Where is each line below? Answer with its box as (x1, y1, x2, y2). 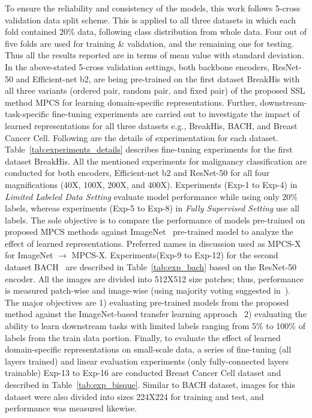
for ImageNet (5, 249, 53, 261)
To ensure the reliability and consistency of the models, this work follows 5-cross (5, 2, 301, 14)
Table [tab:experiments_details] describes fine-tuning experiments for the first (5, 143, 293, 156)
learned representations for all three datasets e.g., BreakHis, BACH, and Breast (5, 119, 298, 132)
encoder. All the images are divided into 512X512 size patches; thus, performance (5, 272, 304, 285)
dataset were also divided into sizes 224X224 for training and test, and (5, 390, 264, 402)
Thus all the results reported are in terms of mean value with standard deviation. (5, 49, 304, 61)
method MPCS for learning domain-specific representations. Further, (5, 95, 257, 108)
